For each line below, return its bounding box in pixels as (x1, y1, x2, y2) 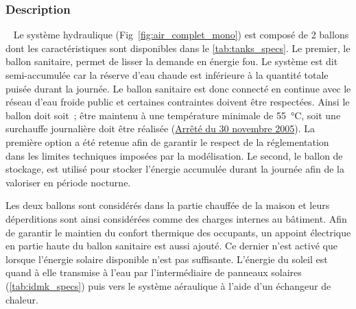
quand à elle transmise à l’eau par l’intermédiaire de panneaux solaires (5, 265, 302, 280)
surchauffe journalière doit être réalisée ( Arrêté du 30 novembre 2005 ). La (5, 121, 315, 136)
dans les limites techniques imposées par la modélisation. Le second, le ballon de (5, 148, 343, 162)
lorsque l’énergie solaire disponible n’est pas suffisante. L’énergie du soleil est (5, 251, 328, 266)
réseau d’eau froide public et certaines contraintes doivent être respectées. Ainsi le (5, 95, 350, 109)
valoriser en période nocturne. (5, 175, 131, 189)
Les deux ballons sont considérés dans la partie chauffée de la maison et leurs (5, 198, 330, 212)
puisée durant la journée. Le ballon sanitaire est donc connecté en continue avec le (5, 81, 351, 95)
